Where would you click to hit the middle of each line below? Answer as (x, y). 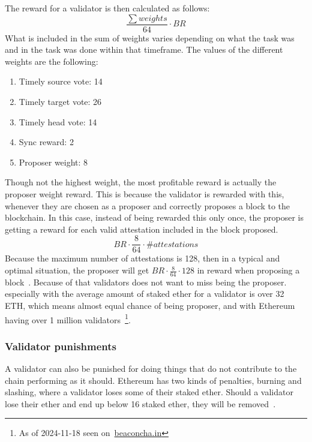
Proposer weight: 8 (53, 162)
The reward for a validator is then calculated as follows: (107, 8)
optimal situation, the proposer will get (77, 270)
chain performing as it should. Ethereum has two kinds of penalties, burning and (153, 380)
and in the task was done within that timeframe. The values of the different (144, 49)
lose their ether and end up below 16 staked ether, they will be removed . (140, 403)
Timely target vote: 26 (60, 102)
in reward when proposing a (248, 270)
